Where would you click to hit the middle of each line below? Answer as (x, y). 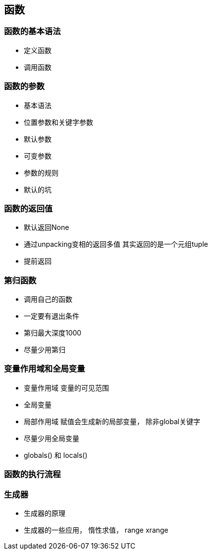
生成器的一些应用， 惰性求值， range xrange (96, 530)
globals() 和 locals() (56, 455)
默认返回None (47, 227)
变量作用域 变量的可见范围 (66, 388)
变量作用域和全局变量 (45, 369)
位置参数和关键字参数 (58, 122)
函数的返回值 (28, 208)
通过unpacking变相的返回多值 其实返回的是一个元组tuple (116, 244)
